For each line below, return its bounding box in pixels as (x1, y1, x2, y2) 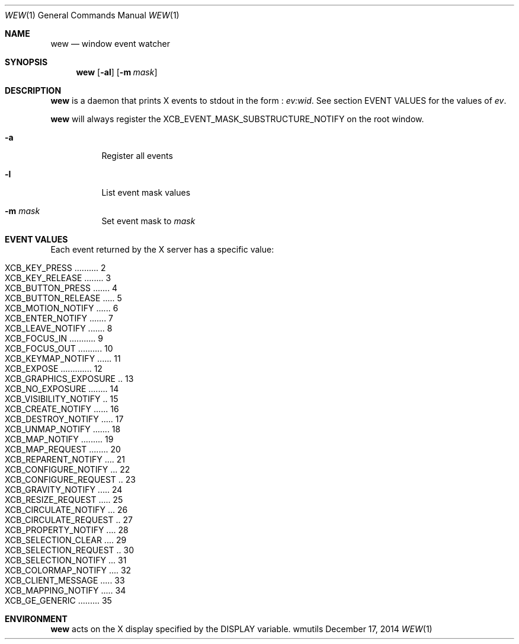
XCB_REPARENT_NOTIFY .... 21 (5, 454, 126, 464)
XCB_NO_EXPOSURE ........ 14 (5, 384, 119, 394)
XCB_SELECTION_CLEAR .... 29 (5, 535, 127, 545)
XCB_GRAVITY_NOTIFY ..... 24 (5, 484, 123, 495)
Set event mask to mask (101, 216, 196, 226)
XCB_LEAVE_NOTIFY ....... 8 (5, 323, 113, 333)
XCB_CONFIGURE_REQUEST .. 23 (5, 474, 136, 484)
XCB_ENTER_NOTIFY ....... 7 (5, 313, 114, 323)
